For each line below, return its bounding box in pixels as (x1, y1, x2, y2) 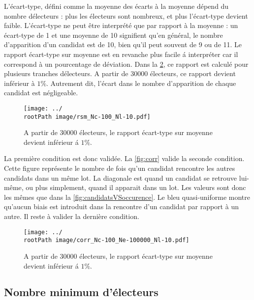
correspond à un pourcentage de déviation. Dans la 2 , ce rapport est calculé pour (4, 58, 249, 69)
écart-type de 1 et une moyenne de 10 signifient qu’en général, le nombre (4, 29, 223, 40)
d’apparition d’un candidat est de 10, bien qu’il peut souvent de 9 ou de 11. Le (4, 39, 242, 50)
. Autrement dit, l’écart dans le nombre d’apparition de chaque (46, 78, 236, 88)
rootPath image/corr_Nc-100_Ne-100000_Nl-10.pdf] (24, 237, 190, 244)
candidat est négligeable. (4, 87, 78, 98)
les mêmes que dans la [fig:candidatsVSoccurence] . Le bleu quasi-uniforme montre (4, 191, 251, 202)
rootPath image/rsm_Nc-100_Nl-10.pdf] (24, 113, 151, 120)
